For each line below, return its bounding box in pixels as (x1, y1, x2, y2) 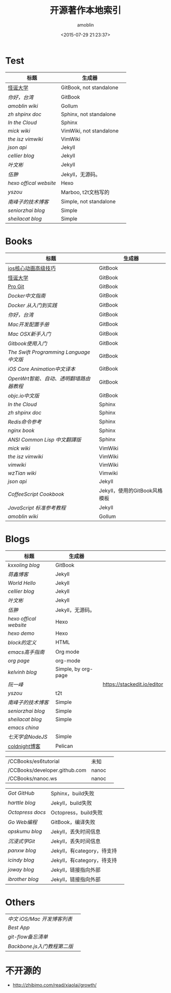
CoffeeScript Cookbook (8, 490, 65, 497)
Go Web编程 (8, 818, 37, 825)
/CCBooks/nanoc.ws (8, 775, 58, 782)
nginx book (8, 426, 35, 434)
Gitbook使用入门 (8, 340, 47, 347)
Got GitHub (8, 789, 35, 796)
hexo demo (8, 630, 35, 637)
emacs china (8, 724, 39, 731)
